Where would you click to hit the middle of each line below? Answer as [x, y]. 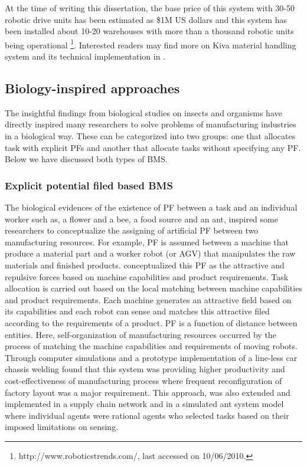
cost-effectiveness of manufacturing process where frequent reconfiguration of [143, 380]
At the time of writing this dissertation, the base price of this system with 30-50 [150, 8]
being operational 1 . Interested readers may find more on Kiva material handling [151, 44]
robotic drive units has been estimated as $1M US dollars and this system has [146, 19]
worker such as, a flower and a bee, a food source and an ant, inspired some [141, 219]
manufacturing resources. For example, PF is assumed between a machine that [147, 242]
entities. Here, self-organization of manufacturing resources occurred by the [141, 334]
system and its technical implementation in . [85, 56]
